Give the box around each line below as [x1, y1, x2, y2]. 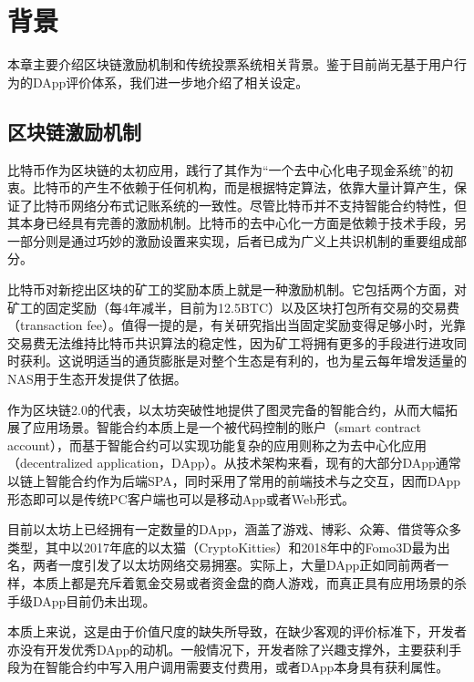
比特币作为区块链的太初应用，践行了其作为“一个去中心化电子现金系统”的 [7, 160, 441, 179]
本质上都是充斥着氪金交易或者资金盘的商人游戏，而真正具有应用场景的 [32, 573, 454, 592]
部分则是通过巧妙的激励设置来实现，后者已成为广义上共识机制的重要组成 [19, 231, 454, 250]
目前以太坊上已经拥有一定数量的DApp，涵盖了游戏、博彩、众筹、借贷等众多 [7, 520, 462, 539]
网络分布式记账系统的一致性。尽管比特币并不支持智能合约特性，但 [70, 195, 467, 214]
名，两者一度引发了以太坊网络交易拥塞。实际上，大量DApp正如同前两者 [7, 555, 437, 574]
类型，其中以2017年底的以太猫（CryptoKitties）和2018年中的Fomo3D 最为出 [7, 537, 450, 556]
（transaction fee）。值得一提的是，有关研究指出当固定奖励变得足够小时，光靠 [7, 315, 466, 335]
